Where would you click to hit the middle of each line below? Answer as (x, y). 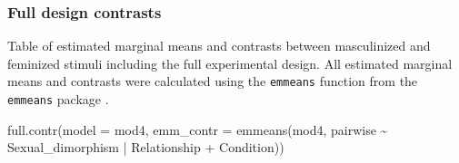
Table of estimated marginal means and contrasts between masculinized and (219, 46)
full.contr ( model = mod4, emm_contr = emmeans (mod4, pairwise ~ (198, 129)
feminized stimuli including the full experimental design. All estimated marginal (230, 63)
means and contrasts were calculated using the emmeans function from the (213, 81)
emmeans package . (58, 99)
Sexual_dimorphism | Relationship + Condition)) (146, 147)
